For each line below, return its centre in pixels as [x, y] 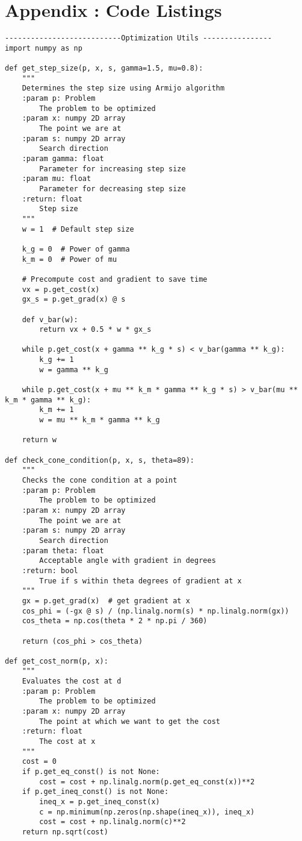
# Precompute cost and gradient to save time [115, 279]
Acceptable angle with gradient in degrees [128, 561]
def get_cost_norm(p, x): [57, 661]
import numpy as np [44, 48]
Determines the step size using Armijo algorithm [123, 88]
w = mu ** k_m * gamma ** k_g [100, 420]
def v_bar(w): [50, 319]
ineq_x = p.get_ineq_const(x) [100, 802]
